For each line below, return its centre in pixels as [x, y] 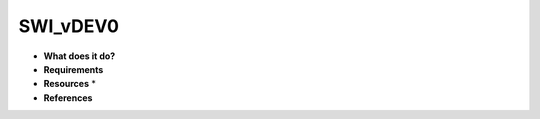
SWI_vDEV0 [69, 26]
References [68, 97]
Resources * [70, 84]
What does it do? [79, 56]
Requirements [73, 69]
